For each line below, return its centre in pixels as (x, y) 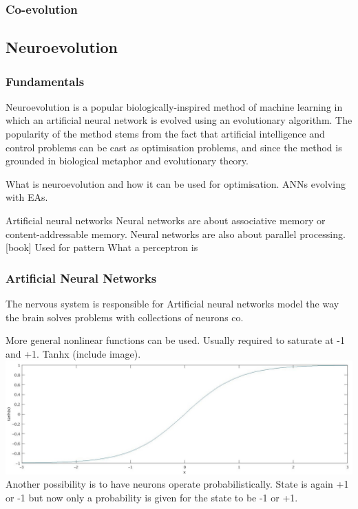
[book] (19, 247)
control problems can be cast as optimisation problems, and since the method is (174, 147)
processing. (323, 234)
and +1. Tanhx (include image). (73, 353)
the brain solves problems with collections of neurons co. (125, 317)
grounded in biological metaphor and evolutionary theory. (127, 161)
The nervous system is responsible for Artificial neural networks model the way (172, 303)
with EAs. (27, 197)
